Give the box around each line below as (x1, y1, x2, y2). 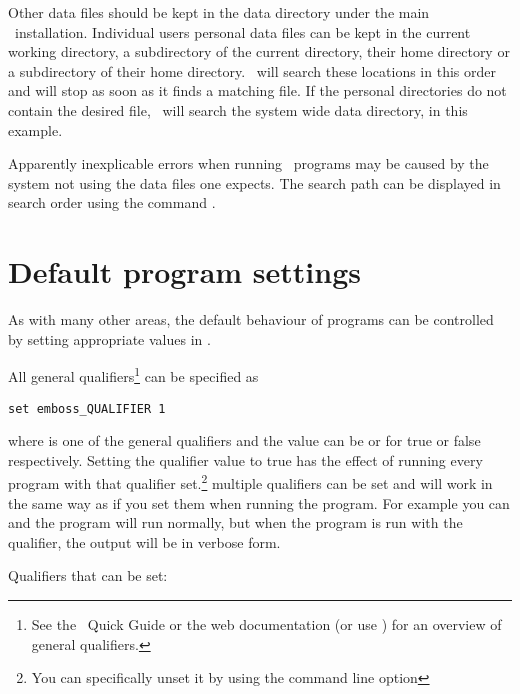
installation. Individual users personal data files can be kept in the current (14, 21, 471, 42)
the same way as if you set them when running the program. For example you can (8, 492, 510, 513)
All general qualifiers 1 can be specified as (8, 363, 259, 386)
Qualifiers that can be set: (8, 565, 168, 586)
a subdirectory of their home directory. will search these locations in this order (8, 60, 496, 81)
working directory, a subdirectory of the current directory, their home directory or (8, 41, 510, 62)
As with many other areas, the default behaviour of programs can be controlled (8, 309, 494, 330)
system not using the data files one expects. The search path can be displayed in (8, 172, 501, 193)
